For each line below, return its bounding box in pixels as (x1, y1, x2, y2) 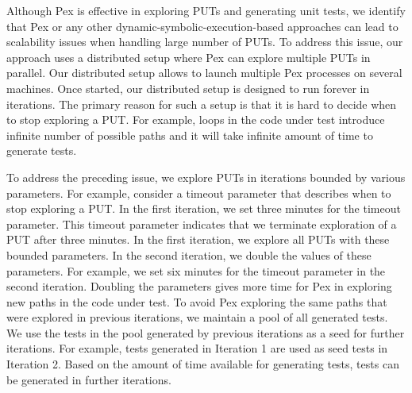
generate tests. (6, 142, 77, 159)
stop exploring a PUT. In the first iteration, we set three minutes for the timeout (6, 200, 401, 217)
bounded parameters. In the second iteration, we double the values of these (6, 246, 372, 263)
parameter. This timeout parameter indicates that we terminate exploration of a (6, 215, 397, 232)
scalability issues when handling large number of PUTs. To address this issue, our (6, 33, 403, 50)
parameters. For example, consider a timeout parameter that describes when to (6, 184, 391, 201)
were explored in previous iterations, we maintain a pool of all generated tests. (6, 309, 388, 326)
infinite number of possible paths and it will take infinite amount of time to (6, 126, 373, 143)
